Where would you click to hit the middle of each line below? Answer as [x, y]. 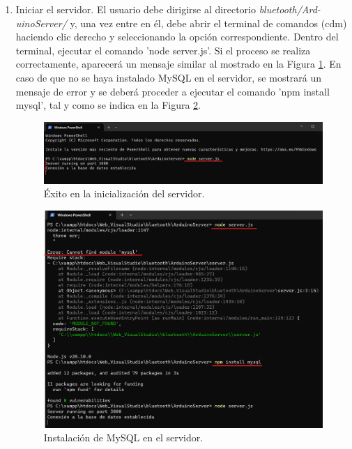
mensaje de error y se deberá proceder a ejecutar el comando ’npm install [173, 91]
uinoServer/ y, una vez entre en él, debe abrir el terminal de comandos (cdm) [181, 23]
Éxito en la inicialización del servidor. [124, 193]
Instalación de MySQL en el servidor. [123, 437]
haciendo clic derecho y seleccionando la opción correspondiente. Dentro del [177, 37]
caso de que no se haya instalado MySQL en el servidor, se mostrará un [169, 77]
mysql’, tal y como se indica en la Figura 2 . [108, 105]
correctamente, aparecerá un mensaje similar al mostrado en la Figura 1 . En [178, 64]
